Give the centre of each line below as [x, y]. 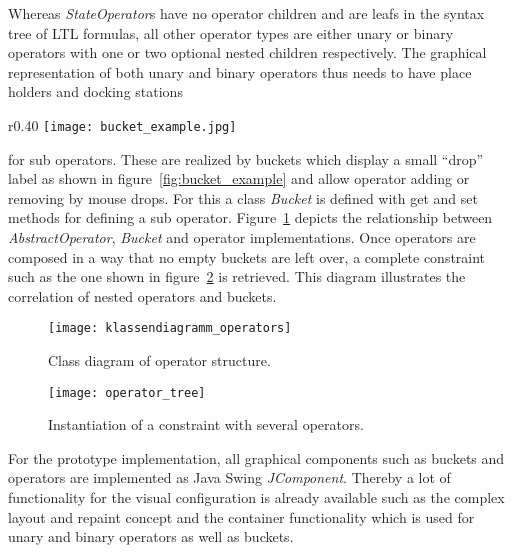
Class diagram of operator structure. [159, 360]
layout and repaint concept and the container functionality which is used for [241, 516]
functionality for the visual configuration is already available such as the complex [256, 497]
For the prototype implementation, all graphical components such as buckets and [256, 457]
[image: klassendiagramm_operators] [170, 328]
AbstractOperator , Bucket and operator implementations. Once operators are [242, 237]
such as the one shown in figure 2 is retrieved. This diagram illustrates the [237, 276]
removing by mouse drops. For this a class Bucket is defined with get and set [243, 197]
